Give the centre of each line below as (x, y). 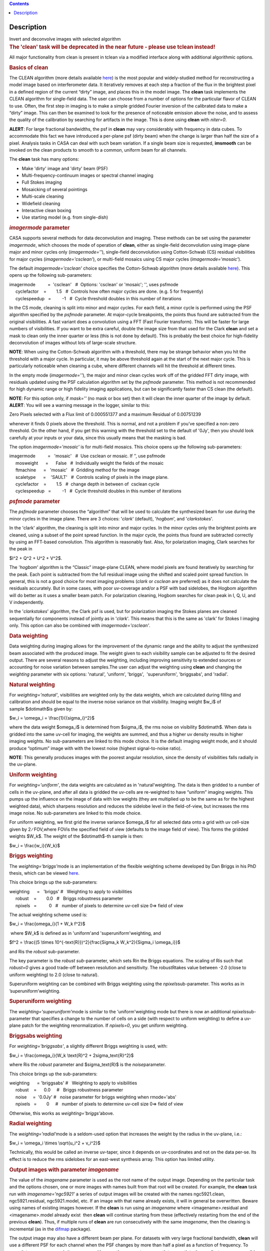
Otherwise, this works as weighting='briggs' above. (62, 1113)
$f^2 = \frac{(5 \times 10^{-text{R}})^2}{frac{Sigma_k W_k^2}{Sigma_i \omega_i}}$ (95, 942)
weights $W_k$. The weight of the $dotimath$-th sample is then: (76, 836)
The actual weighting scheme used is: (48, 915)
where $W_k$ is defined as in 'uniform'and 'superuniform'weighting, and (85, 933)
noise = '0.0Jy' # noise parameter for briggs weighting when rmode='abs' (96, 1097)
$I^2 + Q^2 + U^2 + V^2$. (36, 558)
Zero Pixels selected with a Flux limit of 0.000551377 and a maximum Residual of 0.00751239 (105, 414)
